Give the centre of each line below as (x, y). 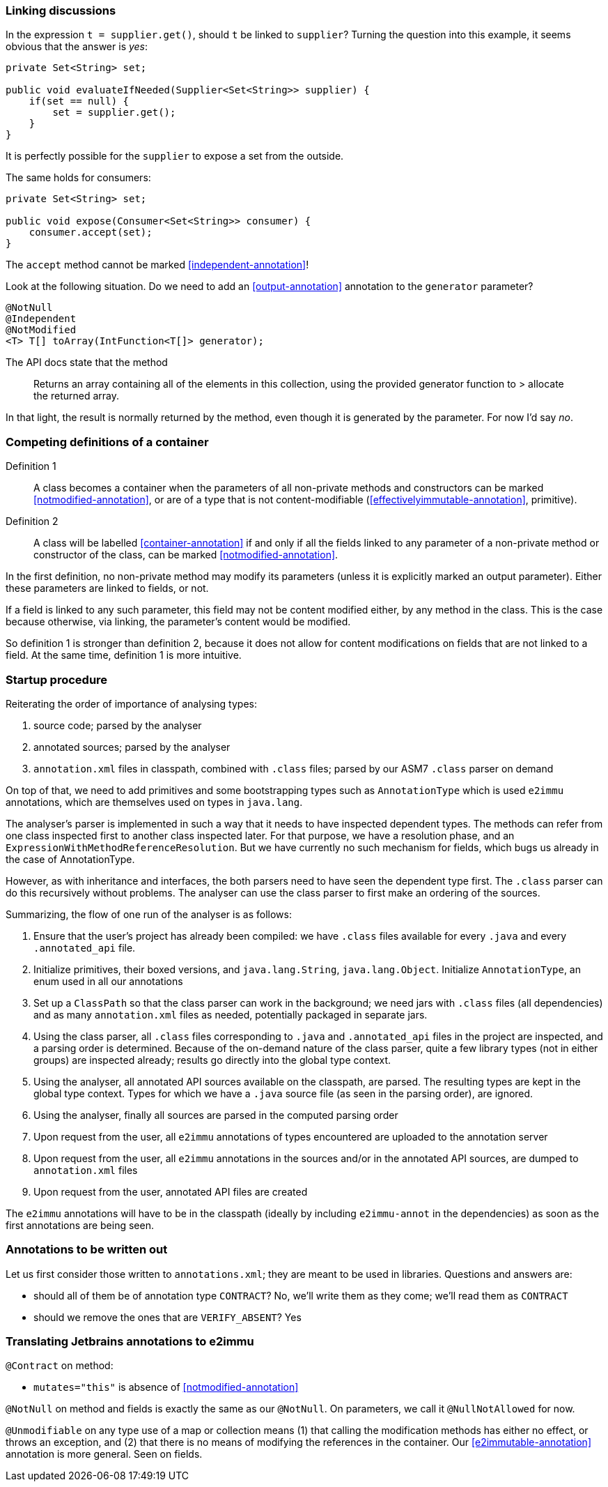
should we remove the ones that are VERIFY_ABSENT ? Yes (167, 1317)
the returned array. (77, 396)
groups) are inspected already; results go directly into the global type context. (212, 1060)
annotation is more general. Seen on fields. (104, 1454)
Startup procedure (57, 679)
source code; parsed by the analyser (118, 725)
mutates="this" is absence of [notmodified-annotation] (166, 1387)
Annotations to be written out (87, 1250)
